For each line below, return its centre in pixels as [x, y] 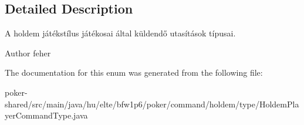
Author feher [28, 53]
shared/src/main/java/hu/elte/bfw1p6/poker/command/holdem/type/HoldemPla [152, 104]
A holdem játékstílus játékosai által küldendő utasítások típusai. [120, 33]
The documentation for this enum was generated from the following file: [134, 72]
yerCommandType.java [46, 115]
